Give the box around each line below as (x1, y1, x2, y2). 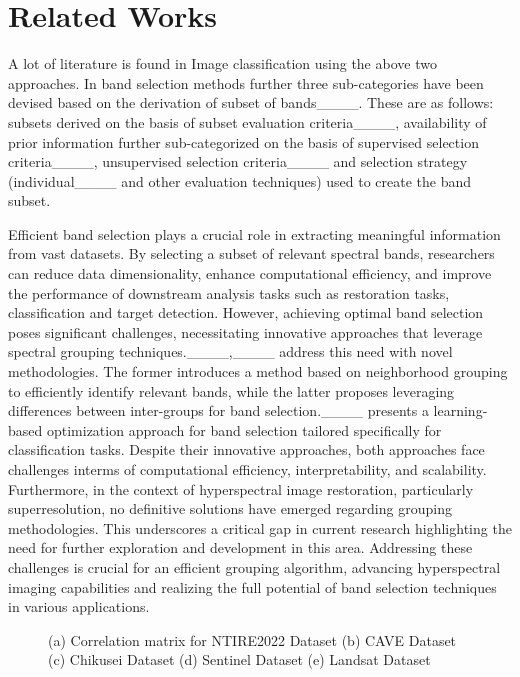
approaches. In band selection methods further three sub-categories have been (8, 72, 484, 93)
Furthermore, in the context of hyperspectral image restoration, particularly (8, 478, 474, 499)
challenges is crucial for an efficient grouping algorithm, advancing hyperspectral (8, 556, 501, 577)
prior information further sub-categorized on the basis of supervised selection (8, 131, 479, 152)
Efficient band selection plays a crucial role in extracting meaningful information (8, 223, 501, 244)
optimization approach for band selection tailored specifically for (46, 419, 442, 440)
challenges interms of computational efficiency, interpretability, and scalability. (8, 459, 487, 479)
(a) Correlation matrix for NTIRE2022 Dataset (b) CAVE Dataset (48, 629, 457, 650)
